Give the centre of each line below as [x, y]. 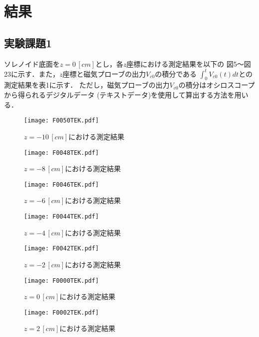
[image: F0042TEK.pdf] [62, 249]
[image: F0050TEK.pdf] [62, 121]
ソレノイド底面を [32, 63]
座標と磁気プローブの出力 [104, 73]
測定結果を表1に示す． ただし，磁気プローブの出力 [87, 85]
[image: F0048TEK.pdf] [62, 153]
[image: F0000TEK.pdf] [62, 281]
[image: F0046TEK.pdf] [62, 184]
